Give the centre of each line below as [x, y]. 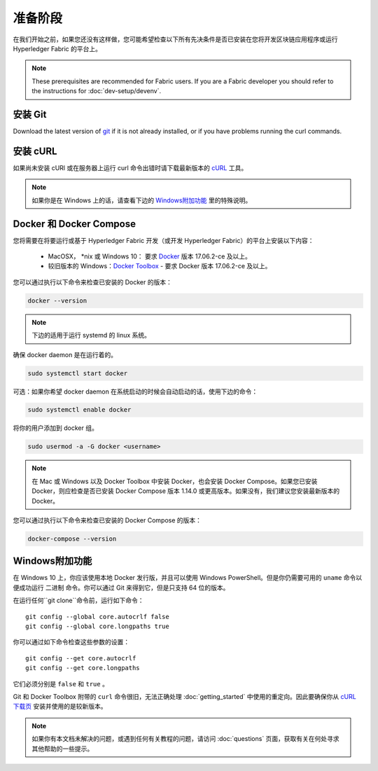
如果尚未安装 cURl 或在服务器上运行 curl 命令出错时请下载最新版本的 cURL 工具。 [130, 167]
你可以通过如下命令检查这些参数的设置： [71, 642]
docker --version [57, 300]
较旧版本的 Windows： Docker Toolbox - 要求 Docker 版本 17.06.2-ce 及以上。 [160, 266]
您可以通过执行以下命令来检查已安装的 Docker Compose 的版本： [107, 520]
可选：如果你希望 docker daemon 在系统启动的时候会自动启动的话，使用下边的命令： [135, 391]
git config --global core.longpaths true [97, 626]
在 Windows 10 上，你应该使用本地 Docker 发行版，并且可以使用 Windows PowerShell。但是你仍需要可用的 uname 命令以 [188, 578]
